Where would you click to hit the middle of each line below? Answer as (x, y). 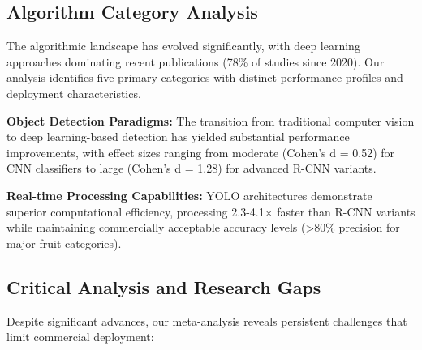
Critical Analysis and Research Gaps (164, 286)
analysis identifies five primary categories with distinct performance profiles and (205, 77)
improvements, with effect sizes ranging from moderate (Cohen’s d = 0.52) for (201, 152)
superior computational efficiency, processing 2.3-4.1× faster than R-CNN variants (211, 211)
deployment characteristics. (74, 93)
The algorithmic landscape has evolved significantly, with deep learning (183, 46)
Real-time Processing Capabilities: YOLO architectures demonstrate (189, 195)
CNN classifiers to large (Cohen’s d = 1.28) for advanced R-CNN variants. (192, 168)
